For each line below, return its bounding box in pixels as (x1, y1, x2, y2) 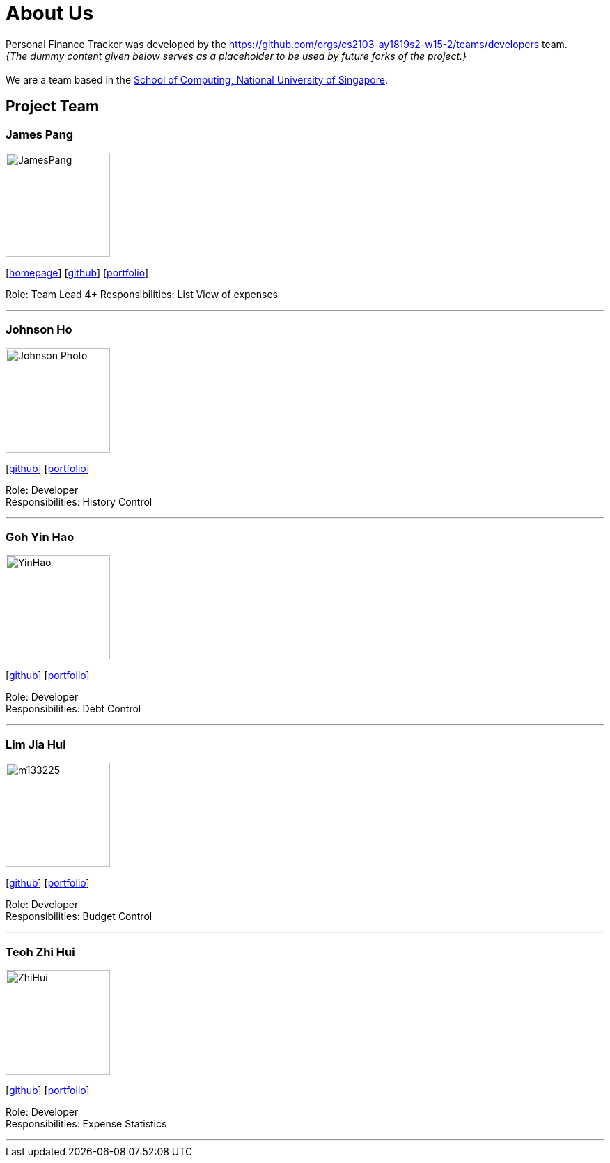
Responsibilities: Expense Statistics (6, 1117, 167, 1130)
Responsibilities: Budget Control (6, 910, 152, 923)
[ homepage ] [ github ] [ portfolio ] (6, 266, 149, 279)
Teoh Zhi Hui (6, 944, 75, 959)
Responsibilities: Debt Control (6, 703, 141, 715)
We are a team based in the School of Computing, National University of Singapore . (6, 73, 389, 86)
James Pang (6, 127, 74, 141)
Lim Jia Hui (6, 737, 66, 751)
